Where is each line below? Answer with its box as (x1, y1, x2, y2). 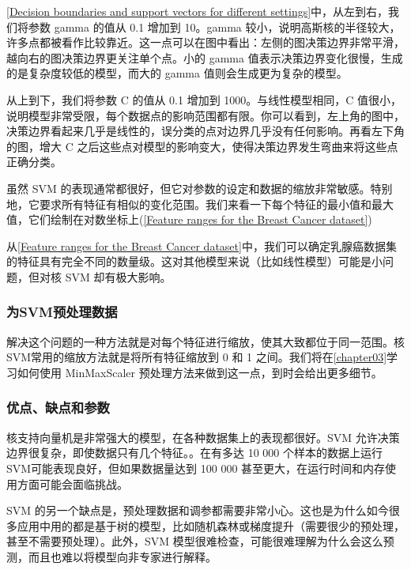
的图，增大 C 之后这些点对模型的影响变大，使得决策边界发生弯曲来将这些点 (6, 138, 398, 154)
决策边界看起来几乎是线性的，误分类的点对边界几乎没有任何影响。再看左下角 (6, 123, 405, 139)
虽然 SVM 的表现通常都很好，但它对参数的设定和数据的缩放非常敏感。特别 (6, 179, 393, 196)
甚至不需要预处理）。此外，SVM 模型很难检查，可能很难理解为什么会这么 (6, 533, 383, 549)
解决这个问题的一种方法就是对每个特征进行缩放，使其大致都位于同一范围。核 (6, 333, 405, 349)
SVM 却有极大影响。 (65, 268, 172, 285)
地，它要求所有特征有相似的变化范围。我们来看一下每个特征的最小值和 (6, 195, 371, 212)
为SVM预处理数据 (6, 302, 118, 322)
